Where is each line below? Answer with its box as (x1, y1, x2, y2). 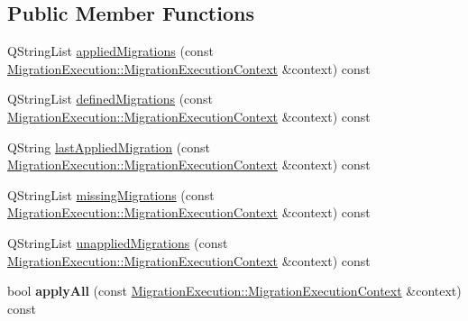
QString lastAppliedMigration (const (7, 137, 211, 156)
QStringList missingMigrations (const (7, 185, 215, 204)
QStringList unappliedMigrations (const (7, 233, 228, 252)
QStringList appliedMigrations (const (7, 41, 214, 60)
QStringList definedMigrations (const (7, 89, 214, 108)
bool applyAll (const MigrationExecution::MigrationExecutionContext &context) (7, 281, 462, 300)
